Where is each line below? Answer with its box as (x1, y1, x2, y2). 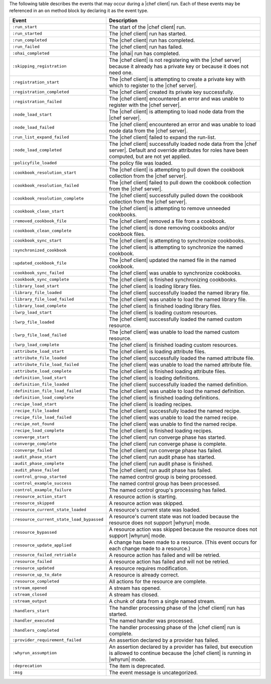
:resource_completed (12, 578, 60, 584)
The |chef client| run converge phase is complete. (108, 440, 227, 447)
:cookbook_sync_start (12, 238, 62, 243)
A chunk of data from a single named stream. (108, 598, 216, 605)
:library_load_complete (12, 303, 67, 309)
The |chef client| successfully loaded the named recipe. (108, 407, 241, 414)
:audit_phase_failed (12, 467, 60, 473)
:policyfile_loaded (12, 160, 57, 166)
